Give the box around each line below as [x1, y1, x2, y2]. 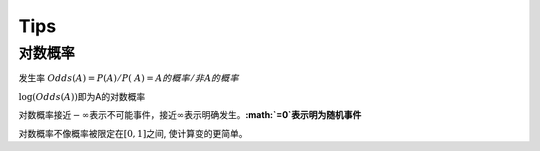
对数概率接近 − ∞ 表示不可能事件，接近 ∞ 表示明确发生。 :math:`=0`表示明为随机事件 [18, 109, 362, 121]
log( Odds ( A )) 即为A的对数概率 [18, 90, 146, 102]
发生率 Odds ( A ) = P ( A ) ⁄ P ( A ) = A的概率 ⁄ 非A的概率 [18, 72, 240, 84]
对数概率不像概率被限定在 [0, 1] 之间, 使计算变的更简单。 [18, 127, 248, 139]
